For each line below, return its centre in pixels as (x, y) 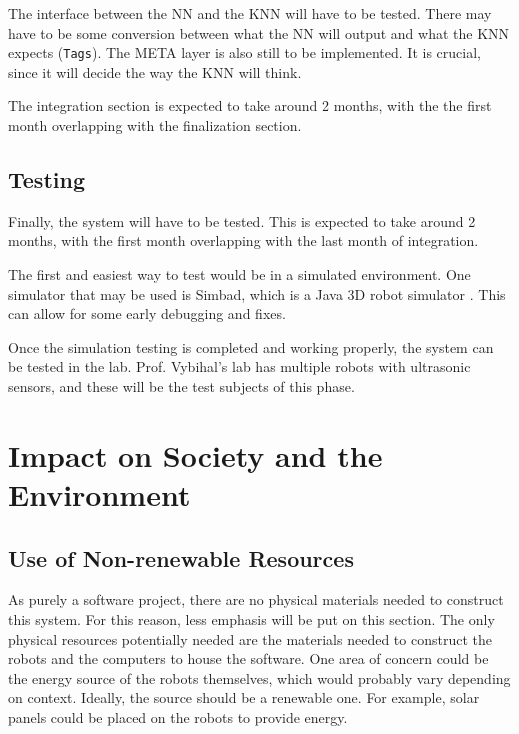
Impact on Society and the (195, 454)
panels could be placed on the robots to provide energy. (178, 716)
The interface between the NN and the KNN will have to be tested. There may (250, 13)
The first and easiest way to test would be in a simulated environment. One (239, 274)
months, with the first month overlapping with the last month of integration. (243, 240)
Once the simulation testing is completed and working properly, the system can (251, 346)
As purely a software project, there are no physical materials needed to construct (256, 599)
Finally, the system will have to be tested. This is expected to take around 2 (242, 220)
